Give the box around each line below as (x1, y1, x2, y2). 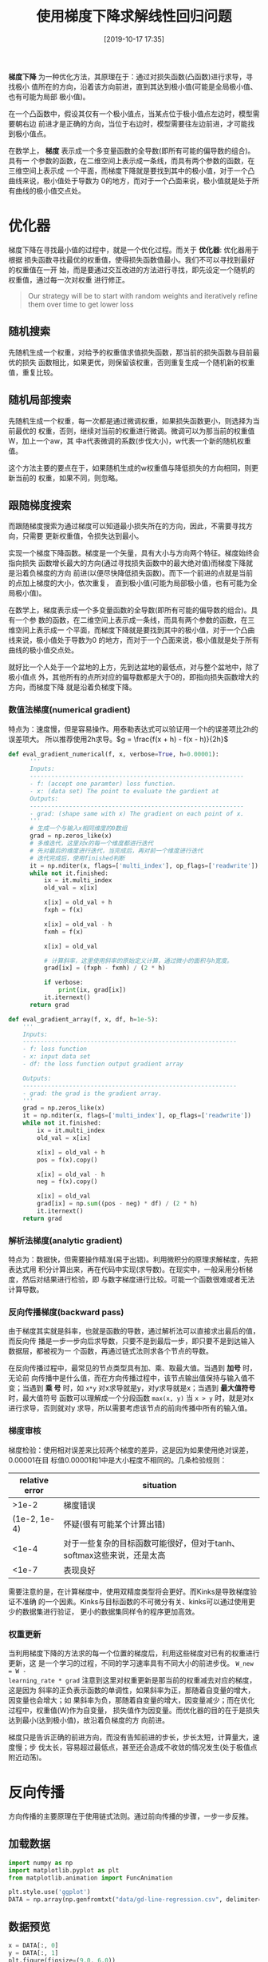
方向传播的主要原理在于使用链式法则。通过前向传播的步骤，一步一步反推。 (8, 1811, 253, 1821)
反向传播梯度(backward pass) (8, 1306, 124, 1318)
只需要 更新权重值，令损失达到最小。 (22, 532, 144, 541)
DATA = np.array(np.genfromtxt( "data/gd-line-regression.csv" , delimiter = (8, 1896, 262, 1904)
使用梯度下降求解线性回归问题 (35, 7, 232, 26)
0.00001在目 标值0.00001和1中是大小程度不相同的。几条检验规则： (8, 1454, 227, 1465)
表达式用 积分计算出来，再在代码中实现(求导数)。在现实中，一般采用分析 (8, 1265, 246, 1274)
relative (19, 1475, 49, 1486)
